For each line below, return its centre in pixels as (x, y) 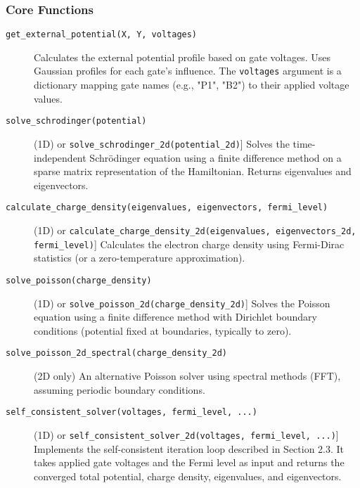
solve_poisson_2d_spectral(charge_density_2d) (116, 353)
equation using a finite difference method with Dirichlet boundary (175, 317)
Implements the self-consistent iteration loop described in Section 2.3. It (189, 448)
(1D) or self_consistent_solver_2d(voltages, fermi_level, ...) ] (186, 434)
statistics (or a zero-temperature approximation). (140, 258)
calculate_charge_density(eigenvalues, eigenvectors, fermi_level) (167, 208)
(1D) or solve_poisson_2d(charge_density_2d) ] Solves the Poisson (182, 303)
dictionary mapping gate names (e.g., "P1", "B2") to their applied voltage (192, 85)
